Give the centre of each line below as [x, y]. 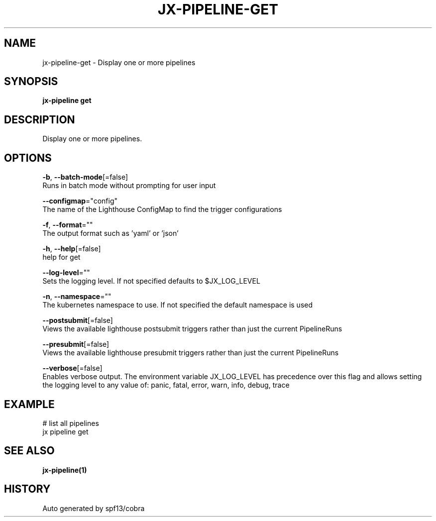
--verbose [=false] [72, 368]
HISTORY [27, 489]
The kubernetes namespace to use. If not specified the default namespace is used [178, 305]
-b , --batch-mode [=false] [85, 177]
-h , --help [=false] [72, 249]
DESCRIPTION [40, 119]
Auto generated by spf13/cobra [94, 508]
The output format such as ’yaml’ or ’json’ [110, 233]
